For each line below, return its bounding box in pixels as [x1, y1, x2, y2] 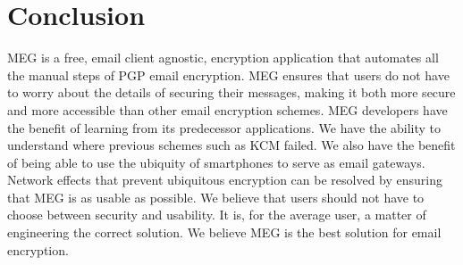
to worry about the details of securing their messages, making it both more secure [7, 83, 456, 102]
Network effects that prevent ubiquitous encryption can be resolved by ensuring [7, 170, 443, 189]
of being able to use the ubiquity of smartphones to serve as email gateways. [7, 153, 425, 171]
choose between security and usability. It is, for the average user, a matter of [7, 205, 426, 224]
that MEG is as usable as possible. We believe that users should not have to [7, 187, 425, 206]
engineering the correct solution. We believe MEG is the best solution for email [7, 223, 442, 242]
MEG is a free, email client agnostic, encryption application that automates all [7, 48, 439, 67]
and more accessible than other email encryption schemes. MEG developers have [7, 100, 448, 119]
